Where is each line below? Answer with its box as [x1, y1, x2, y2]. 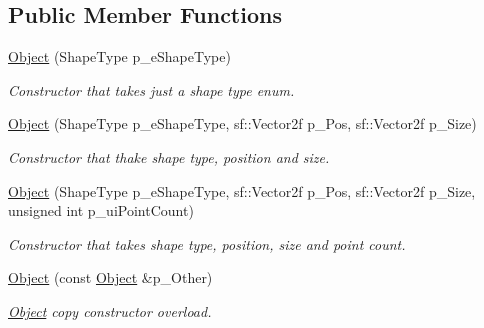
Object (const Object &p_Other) [8, 267, 213, 288]
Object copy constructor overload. [8, 300, 212, 321]
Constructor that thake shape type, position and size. [8, 146, 330, 167]
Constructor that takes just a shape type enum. [8, 79, 295, 100]
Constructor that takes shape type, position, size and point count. [8, 233, 406, 254]
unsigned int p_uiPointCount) [8, 200, 194, 221]
